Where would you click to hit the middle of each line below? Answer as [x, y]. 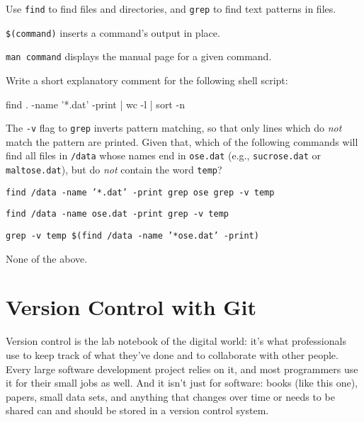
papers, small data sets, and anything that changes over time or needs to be [170, 396]
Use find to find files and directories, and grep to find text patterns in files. [171, 8]
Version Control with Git [131, 307]
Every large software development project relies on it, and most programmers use [182, 369]
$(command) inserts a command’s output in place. [113, 32]
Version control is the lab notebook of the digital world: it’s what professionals [176, 341]
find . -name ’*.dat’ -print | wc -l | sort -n [95, 104]
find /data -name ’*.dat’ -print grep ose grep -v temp [140, 192]
